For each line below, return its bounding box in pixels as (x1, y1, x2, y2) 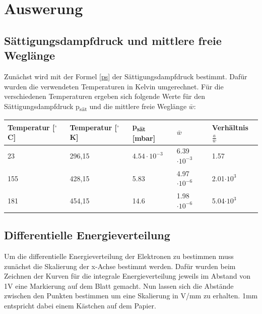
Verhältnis (212, 122, 248, 132)
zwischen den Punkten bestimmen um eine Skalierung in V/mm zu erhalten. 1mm (4, 290, 258, 301)
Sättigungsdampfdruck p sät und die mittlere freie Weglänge (4, 100, 187, 113)
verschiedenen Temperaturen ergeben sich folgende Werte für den (4, 91, 205, 101)
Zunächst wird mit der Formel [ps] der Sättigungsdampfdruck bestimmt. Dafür (4, 71, 247, 81)
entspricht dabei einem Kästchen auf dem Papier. (4, 300, 156, 311)
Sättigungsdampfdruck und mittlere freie (4, 32, 222, 48)
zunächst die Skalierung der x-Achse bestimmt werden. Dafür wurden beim (4, 260, 236, 271)
